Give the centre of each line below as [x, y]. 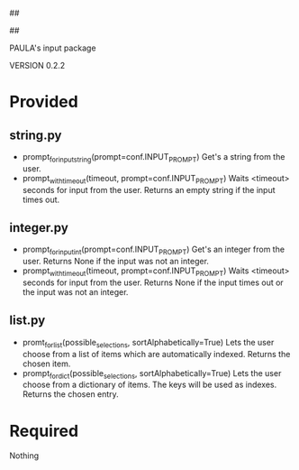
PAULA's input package [53, 48]
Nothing [24, 456]
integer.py [39, 228]
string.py [36, 135]
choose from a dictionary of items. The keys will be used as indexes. [149, 385]
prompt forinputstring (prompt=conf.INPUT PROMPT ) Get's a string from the [154, 158]
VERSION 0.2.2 [37, 65]
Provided [44, 102]
